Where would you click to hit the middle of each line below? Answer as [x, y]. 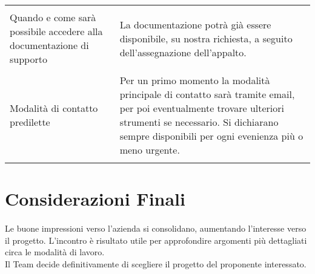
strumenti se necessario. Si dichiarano [199, 122]
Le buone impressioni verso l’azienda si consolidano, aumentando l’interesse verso [156, 228]
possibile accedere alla [56, 31]
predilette [30, 122]
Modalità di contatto [54, 108]
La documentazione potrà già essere [195, 24]
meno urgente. [150, 150]
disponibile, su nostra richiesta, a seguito [206, 38]
